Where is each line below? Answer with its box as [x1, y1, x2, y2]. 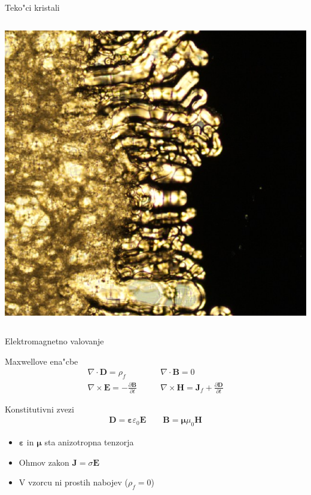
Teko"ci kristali [5, 1, 60, 13]
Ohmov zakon [19, 456, 69, 468]
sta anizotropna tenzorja [44, 436, 134, 448]
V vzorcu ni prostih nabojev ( [19, 476, 128, 488]
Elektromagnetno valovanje [5, 334, 104, 347]
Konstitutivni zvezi [5, 402, 74, 415]
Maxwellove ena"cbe [5, 355, 78, 367]
